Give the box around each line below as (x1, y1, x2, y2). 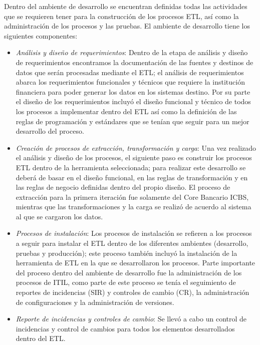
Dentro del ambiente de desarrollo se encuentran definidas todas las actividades (4, 1, 247, 11)
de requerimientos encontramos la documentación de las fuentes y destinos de (16, 57, 253, 67)
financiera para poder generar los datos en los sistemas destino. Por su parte (16, 86, 250, 97)
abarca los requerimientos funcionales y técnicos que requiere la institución (16, 77, 245, 87)
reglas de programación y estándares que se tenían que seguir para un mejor (16, 116, 249, 126)
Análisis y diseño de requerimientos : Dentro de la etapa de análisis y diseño (16, 47, 248, 58)
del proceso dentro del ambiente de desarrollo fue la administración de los (16, 267, 242, 277)
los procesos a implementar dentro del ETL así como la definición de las (16, 106, 237, 116)
